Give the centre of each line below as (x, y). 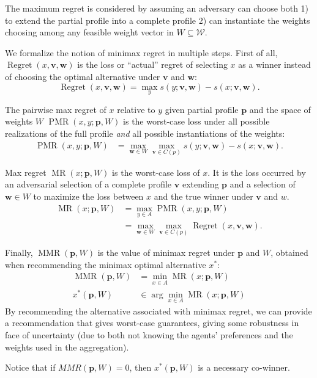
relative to (136, 109)
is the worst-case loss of (156, 172)
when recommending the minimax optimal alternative (106, 264)
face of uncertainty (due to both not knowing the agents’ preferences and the (149, 335)
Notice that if (30, 367)
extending (200, 184)
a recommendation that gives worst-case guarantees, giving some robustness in (152, 323)
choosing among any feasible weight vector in (89, 32)
